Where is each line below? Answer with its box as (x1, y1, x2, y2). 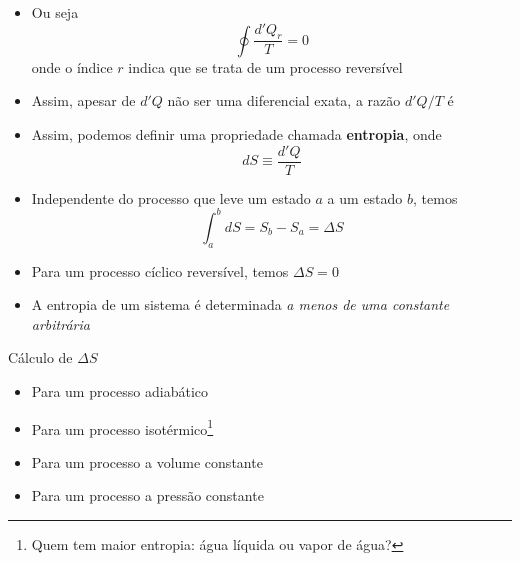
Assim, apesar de (31, 90, 136, 111)
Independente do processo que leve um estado (31, 187, 311, 208)
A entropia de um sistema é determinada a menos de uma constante (31, 294, 450, 315)
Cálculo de (8, 347, 73, 368)
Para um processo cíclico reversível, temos (31, 260, 289, 281)
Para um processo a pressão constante (31, 485, 264, 506)
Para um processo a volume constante (31, 451, 263, 472)
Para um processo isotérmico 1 (31, 415, 214, 439)
